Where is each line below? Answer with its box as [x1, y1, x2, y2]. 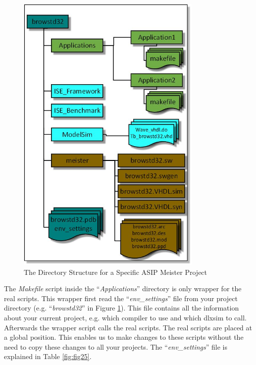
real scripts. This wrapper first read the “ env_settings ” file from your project [4, 293, 238, 303]
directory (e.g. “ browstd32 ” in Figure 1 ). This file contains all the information [4, 303, 239, 313]
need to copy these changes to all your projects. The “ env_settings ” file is [4, 341, 228, 352]
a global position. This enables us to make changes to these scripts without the [4, 332, 244, 342]
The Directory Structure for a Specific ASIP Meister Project [24, 266, 207, 277]
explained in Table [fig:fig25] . [4, 351, 92, 362]
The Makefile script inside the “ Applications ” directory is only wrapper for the [4, 283, 242, 294]
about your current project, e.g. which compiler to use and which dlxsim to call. [4, 313, 247, 323]
